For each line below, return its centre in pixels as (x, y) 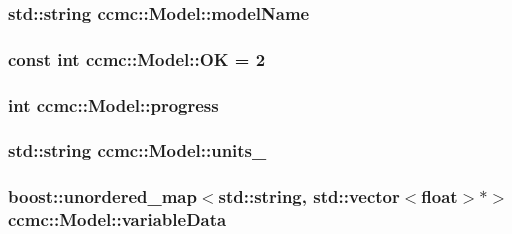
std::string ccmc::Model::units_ (137, 150)
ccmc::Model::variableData (117, 219)
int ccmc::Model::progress (113, 104)
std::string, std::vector (309, 196)
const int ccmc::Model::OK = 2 (137, 58)
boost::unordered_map (102, 196)
